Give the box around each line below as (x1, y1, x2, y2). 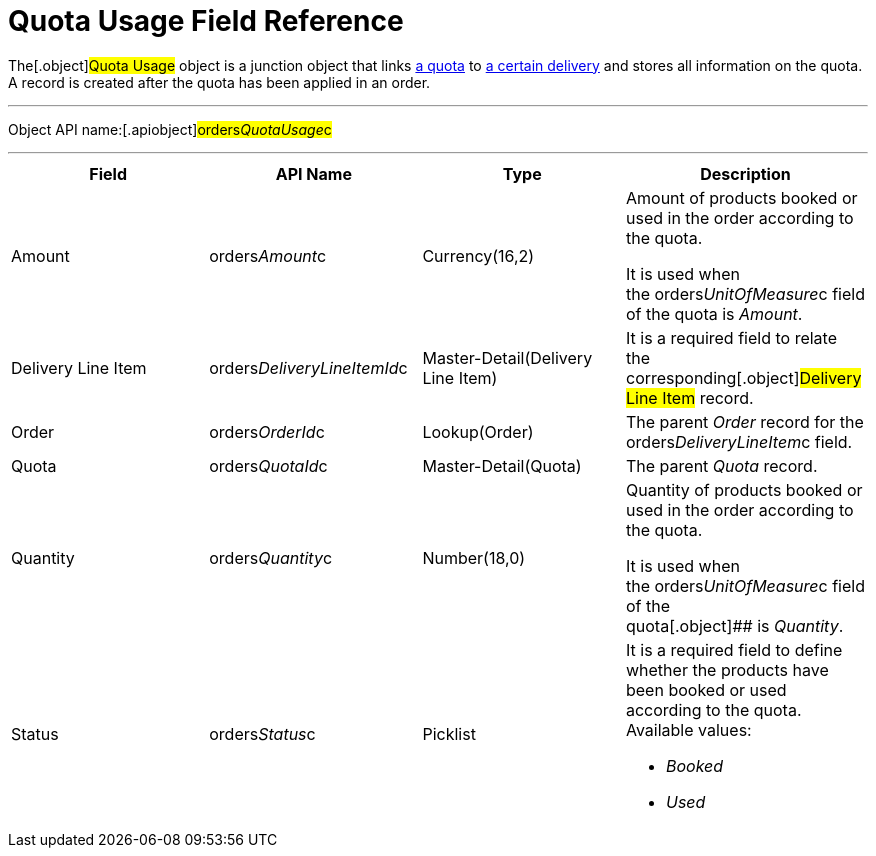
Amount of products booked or (625, 187, 858, 208)
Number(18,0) (422, 547, 526, 568)
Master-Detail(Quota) (422, 455, 582, 476)
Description (700, 163, 791, 184)
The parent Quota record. (625, 455, 818, 476)
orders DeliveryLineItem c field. (625, 431, 853, 452)
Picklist (422, 723, 476, 744)
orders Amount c (209, 245, 327, 266)
